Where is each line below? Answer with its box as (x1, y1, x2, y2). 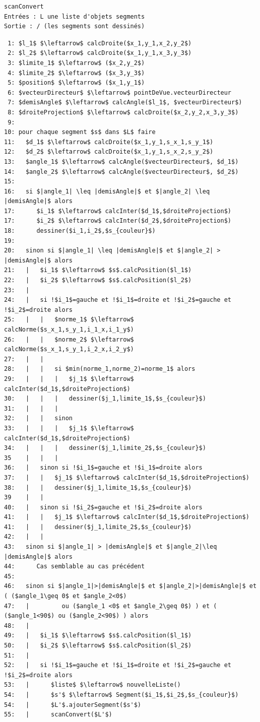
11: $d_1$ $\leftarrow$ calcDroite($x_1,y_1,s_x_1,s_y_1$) (4, 138, 214, 146)
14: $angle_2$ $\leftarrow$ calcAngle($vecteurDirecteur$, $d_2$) (4, 168, 239, 175)
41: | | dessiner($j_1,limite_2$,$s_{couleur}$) (4, 523, 192, 531)
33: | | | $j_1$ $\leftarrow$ (4, 424, 134, 432)
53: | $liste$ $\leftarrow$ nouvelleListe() (4, 681, 181, 689)
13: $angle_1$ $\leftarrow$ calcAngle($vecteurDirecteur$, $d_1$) (4, 158, 239, 165)
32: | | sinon (4, 415, 73, 422)
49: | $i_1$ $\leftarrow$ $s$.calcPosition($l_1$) (4, 632, 192, 639)
